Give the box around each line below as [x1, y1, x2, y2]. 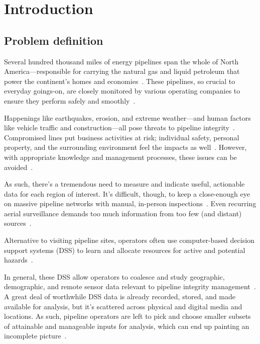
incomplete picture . [4, 330, 67, 341]
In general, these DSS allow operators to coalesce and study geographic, [4, 271, 225, 282]
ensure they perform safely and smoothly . [4, 95, 136, 106]
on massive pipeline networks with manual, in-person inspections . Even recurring [4, 198, 256, 209]
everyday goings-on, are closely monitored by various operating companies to [4, 85, 240, 96]
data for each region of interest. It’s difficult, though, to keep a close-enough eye [4, 188, 250, 199]
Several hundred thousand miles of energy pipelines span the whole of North [4, 56, 239, 66]
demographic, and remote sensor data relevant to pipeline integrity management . [4, 281, 256, 292]
